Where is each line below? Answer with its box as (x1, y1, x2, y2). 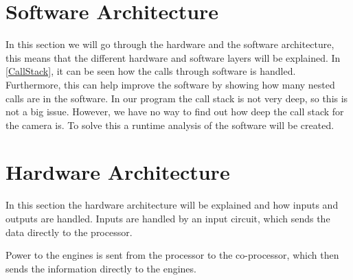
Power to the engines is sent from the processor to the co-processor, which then (5, 248, 339, 262)
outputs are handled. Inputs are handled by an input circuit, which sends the (5, 211, 330, 225)
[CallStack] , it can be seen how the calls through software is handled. (5, 64, 296, 78)
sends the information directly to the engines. (5, 261, 196, 275)
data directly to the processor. (5, 224, 133, 239)
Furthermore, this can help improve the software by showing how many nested (5, 77, 335, 91)
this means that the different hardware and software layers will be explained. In (5, 50, 341, 65)
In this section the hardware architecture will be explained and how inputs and (5, 198, 339, 212)
